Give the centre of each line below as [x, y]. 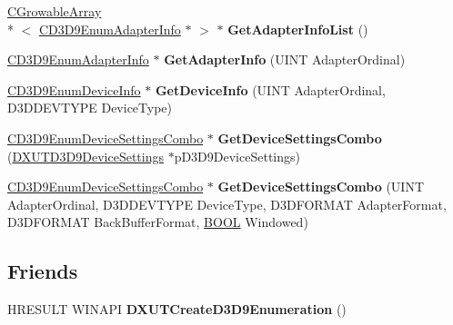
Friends [43, 271]
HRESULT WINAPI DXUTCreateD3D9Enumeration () [177, 309]
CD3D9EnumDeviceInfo [74, 89]
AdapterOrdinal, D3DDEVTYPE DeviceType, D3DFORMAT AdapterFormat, [227, 204]
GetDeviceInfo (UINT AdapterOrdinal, [270, 89]
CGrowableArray [55, 11]
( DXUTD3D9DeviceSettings [86, 156]
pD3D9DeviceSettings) [237, 156]
